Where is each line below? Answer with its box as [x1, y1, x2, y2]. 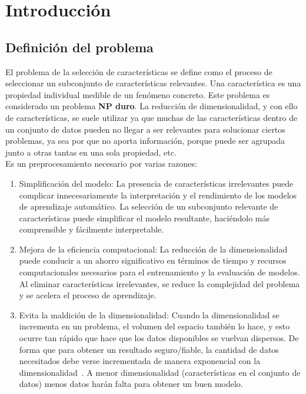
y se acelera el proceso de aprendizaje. [19, 289, 157, 301]
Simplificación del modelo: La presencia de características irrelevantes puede [19, 177, 294, 189]
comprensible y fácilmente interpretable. [19, 223, 164, 235]
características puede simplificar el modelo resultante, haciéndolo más [19, 211, 270, 224]
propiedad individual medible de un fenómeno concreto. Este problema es [5, 88, 270, 100]
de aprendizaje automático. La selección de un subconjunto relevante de [19, 200, 278, 213]
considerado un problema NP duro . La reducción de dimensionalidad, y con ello [5, 100, 298, 112]
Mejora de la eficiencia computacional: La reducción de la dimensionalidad [19, 243, 288, 255]
